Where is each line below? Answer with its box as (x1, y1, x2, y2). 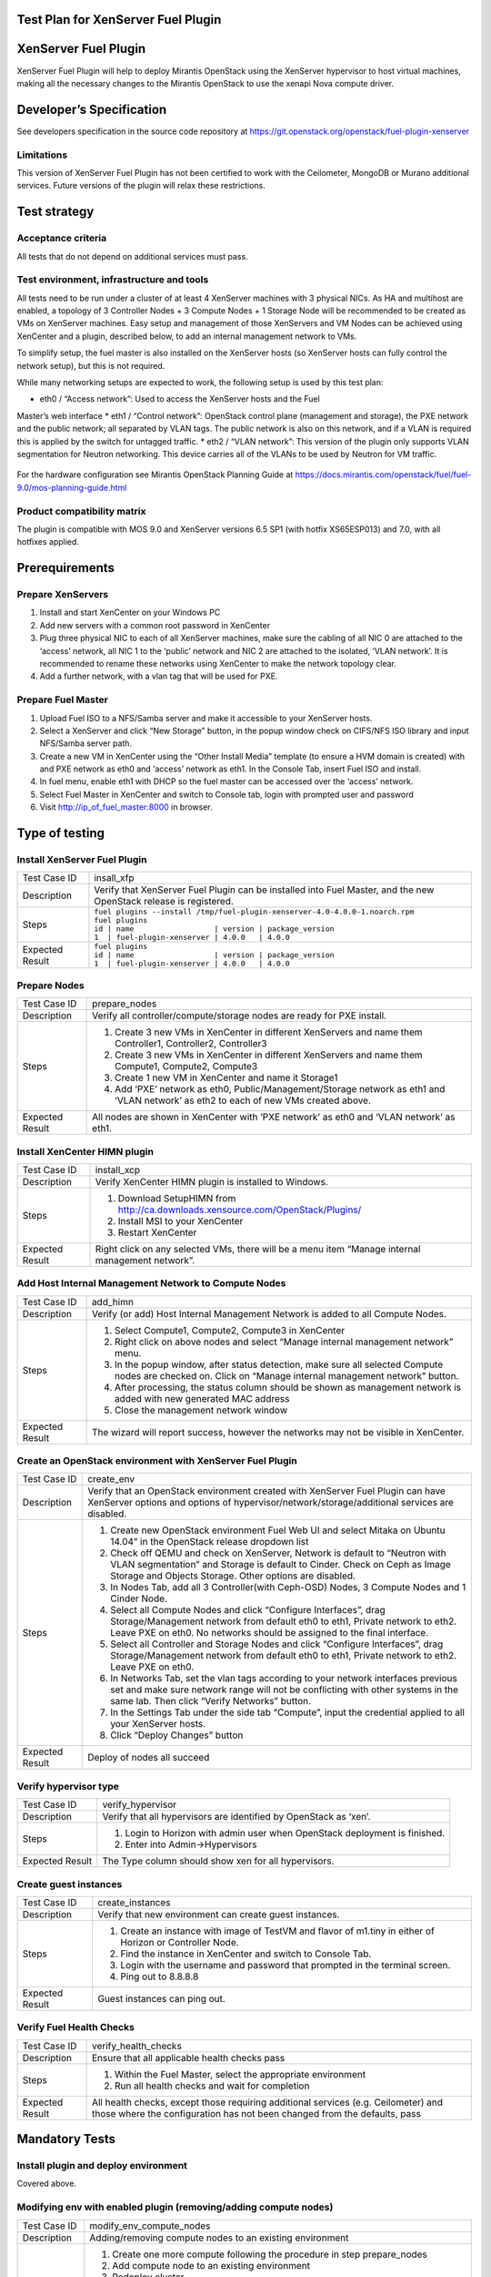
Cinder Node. (110, 1592, 168, 1605)
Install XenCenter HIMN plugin (16, 1145, 155, 1158)
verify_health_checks (91, 2039, 182, 2052)
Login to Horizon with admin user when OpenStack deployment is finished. (125, 1827, 446, 1840)
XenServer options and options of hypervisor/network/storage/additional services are (87, 1496, 455, 1509)
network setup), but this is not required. (16, 360, 165, 371)
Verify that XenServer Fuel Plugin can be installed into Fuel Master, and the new (94, 883, 435, 896)
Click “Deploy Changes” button (110, 1729, 244, 1741)
